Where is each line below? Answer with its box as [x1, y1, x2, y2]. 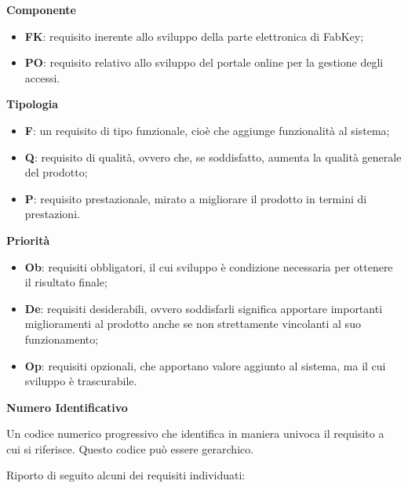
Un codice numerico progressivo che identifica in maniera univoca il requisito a [6, 425, 384, 442]
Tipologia [6, 96, 58, 112]
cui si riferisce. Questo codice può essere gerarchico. [6, 440, 254, 457]
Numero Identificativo [6, 399, 128, 415]
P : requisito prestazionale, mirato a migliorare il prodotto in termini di [24, 190, 367, 206]
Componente [6, 2, 76, 17]
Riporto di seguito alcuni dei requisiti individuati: [6, 467, 246, 483]
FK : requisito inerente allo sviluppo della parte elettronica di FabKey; [24, 27, 364, 44]
